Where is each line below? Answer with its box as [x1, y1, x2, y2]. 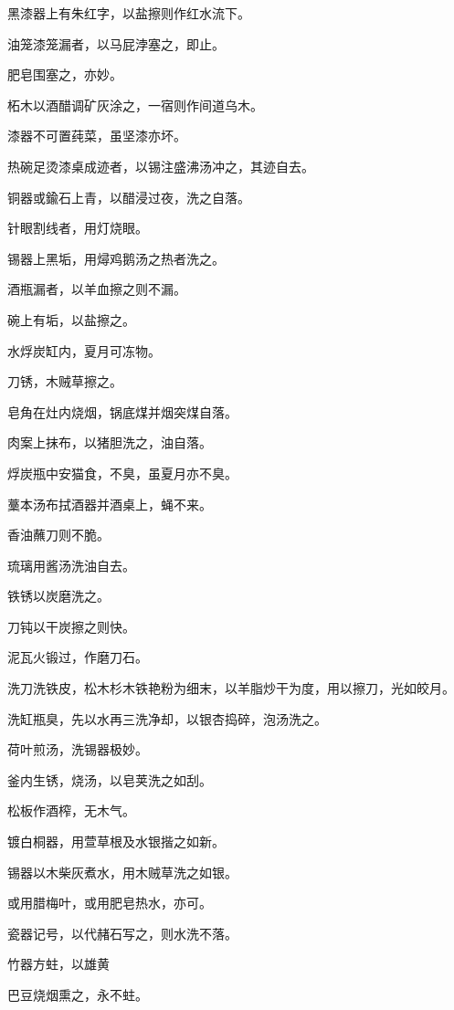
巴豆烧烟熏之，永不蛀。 [7, 985, 148, 1004]
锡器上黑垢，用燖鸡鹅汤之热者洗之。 [7, 248, 225, 268]
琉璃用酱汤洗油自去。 [7, 555, 135, 574]
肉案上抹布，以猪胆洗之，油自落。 [7, 433, 212, 452]
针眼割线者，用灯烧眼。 [7, 218, 148, 237]
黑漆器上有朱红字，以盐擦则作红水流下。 [7, 4, 250, 22]
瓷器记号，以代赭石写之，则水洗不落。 [7, 923, 238, 942]
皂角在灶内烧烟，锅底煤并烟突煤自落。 [7, 402, 238, 421]
